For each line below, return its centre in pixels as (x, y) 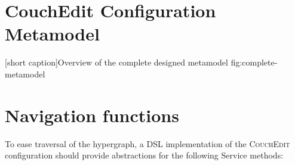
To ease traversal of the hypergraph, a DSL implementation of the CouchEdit (147, 143)
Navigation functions (92, 115)
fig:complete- (254, 62)
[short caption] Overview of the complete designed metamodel (116, 62)
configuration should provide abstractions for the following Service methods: (144, 155)
